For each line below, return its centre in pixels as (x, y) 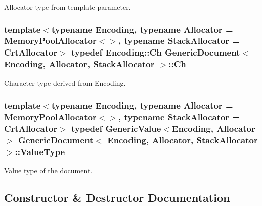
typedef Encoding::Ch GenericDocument (156, 52)
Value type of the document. (48, 170)
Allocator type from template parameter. (68, 7)
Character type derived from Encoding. (65, 83)
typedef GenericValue (116, 128)
